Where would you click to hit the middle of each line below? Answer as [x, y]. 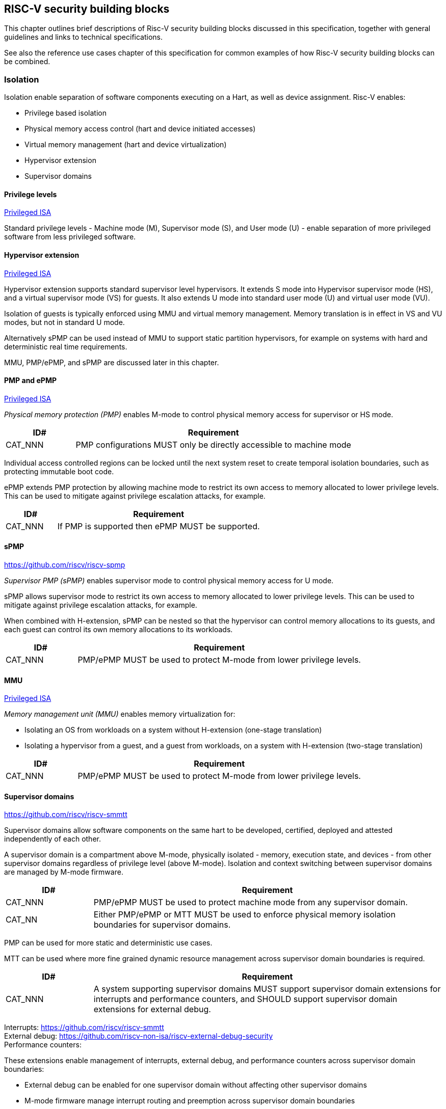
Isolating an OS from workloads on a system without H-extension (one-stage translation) [173, 730]
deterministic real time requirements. [66, 346]
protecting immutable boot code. [59, 471]
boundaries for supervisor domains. [162, 925]
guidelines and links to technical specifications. [84, 37]
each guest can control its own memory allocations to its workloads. [119, 630]
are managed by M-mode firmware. [64, 872]
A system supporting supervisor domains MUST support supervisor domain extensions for [267, 989]
